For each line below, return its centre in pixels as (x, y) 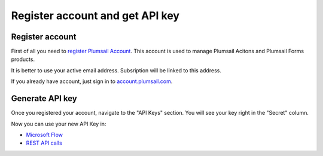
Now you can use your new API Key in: (59, 124)
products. (23, 59)
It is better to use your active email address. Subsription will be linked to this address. (116, 70)
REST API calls (44, 143)
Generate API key (44, 99)
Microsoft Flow (44, 134)
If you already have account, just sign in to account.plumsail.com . (92, 81)
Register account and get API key (95, 16)
